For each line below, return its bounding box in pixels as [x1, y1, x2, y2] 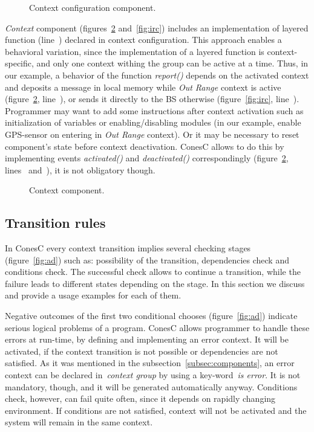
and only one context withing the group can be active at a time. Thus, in [36, 57, 309, 69]
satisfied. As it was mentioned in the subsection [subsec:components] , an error [5, 356, 295, 369]
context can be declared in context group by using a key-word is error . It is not [5, 369, 301, 381]
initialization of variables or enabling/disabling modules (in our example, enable [5, 116, 301, 129]
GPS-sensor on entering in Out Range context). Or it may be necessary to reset [5, 127, 299, 140]
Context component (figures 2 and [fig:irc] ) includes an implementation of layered [5, 21, 309, 34]
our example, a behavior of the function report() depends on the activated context [5, 68, 309, 81]
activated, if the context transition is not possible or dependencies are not [5, 344, 278, 357]
